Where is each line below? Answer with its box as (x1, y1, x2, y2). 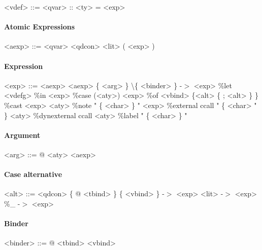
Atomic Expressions (4, 21, 75, 32)
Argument (4, 129, 41, 140)
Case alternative (4, 169, 62, 180)
